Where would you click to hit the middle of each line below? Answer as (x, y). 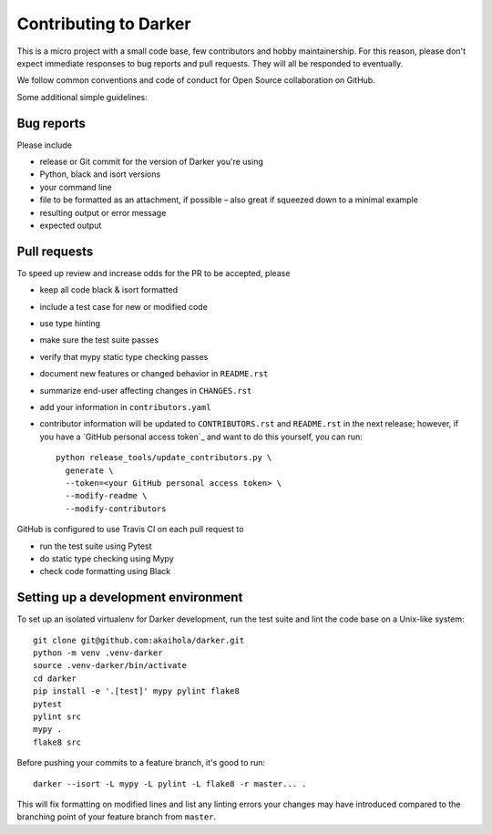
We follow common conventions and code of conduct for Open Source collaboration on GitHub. (196, 80)
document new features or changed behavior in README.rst (154, 374)
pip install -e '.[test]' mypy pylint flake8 (137, 691)
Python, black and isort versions (100, 174)
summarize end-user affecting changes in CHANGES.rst (146, 390)
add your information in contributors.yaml (125, 407)
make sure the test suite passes (99, 340)
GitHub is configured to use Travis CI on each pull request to (130, 530)
